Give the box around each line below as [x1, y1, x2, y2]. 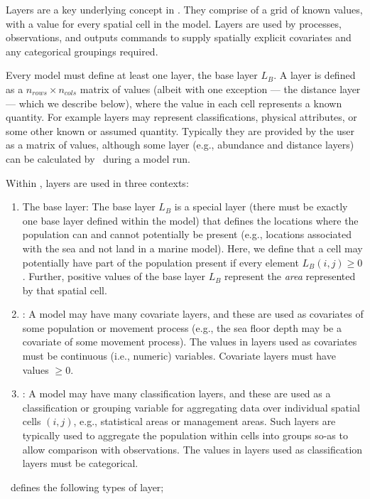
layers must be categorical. [22, 456, 138, 471]
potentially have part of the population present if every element [22, 254, 299, 269]
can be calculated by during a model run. [6, 151, 190, 166]
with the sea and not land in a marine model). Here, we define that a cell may [22, 240, 363, 255]
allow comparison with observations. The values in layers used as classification [22, 441, 363, 456]
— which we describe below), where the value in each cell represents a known [6, 95, 342, 110]
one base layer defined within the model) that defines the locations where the [22, 213, 359, 227]
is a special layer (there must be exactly [174, 199, 348, 214]
